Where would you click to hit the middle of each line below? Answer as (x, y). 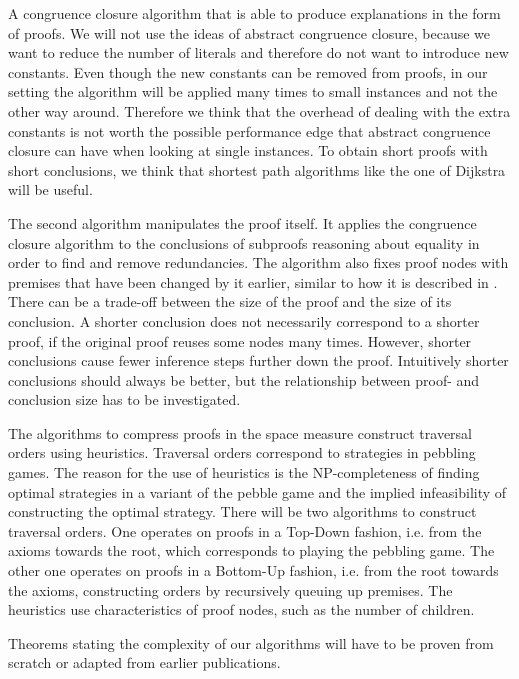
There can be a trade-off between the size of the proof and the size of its (230, 301)
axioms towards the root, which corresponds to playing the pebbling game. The (251, 550)
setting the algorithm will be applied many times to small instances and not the (253, 91)
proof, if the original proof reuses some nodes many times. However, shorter (240, 340)
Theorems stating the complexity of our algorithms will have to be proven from (251, 642)
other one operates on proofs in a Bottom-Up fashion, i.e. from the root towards (253, 570)
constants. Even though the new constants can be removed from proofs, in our (248, 71)
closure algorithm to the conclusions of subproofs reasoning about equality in (244, 242)
